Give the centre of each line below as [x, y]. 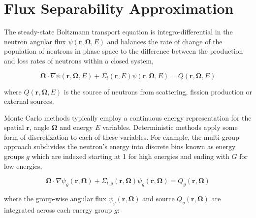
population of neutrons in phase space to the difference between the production [124, 51]
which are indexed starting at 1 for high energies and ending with [130, 156]
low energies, [23, 166]
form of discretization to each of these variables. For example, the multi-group [122, 137]
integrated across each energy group [58, 209]
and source [159, 199]
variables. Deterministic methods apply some [170, 127]
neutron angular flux [35, 41]
